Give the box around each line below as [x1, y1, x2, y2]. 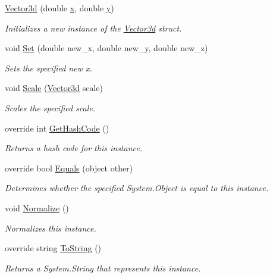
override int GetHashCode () [5, 121, 109, 134]
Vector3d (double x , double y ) [5, 2, 114, 14]
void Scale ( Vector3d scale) [5, 82, 103, 94]
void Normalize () [5, 201, 69, 214]
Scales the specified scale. [5, 101, 96, 114]
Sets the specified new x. [5, 61, 92, 74]
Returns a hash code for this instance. [5, 142, 142, 154]
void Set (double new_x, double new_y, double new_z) [5, 42, 208, 54]
